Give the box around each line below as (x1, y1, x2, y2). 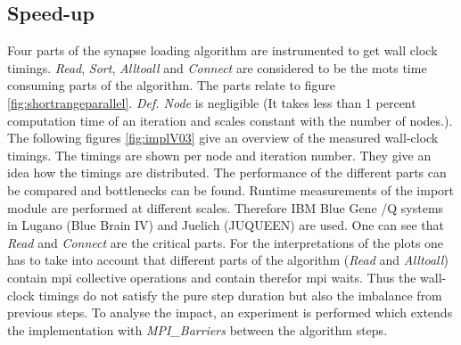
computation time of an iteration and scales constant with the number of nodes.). (7, 111, 453, 129)
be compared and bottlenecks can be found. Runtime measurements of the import (7, 180, 455, 199)
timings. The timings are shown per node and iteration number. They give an (7, 145, 432, 164)
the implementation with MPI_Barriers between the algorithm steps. (7, 320, 388, 339)
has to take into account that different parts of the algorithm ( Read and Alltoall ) (7, 251, 449, 269)
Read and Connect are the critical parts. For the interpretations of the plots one (7, 233, 444, 251)
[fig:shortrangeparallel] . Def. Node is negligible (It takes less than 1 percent (7, 93, 416, 111)
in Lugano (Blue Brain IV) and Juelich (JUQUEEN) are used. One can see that (7, 216, 445, 234)
